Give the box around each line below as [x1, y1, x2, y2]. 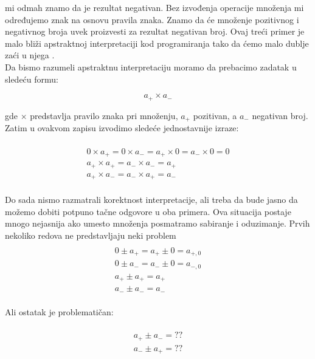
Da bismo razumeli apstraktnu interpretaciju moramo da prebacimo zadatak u [5, 60, 297, 73]
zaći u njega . [5, 49, 55, 61]
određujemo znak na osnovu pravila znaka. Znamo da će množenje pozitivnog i [5, 13, 299, 26]
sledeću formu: [5, 72, 59, 85]
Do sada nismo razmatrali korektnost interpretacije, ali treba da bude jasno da [5, 193, 298, 206]
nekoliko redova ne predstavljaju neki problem [5, 228, 176, 241]
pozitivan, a [193, 109, 237, 121]
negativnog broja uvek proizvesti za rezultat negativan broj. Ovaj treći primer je [5, 25, 305, 38]
